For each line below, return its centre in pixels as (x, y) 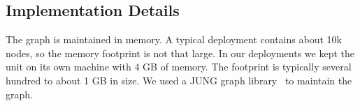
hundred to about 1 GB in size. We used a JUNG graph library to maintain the (179, 80)
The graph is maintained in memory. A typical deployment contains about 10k (174, 39)
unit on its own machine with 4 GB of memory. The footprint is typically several (179, 67)
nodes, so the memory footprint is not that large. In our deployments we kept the (180, 53)
